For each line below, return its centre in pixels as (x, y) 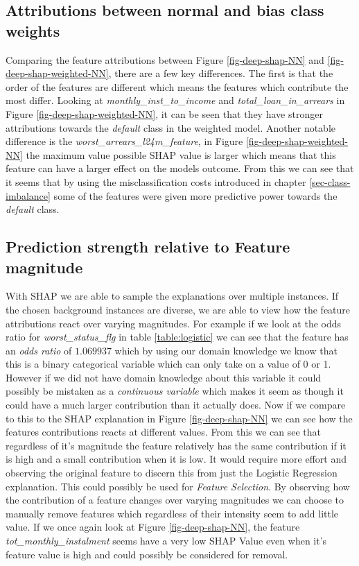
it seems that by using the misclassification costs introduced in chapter (156, 181)
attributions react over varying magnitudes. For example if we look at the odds (174, 323)
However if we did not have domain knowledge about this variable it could (164, 377)
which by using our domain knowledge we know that (226, 350)
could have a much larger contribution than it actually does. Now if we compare (176, 405)
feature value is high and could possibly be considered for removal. (147, 554)
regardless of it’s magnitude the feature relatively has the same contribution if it (176, 445)
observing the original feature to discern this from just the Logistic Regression (172, 473)
